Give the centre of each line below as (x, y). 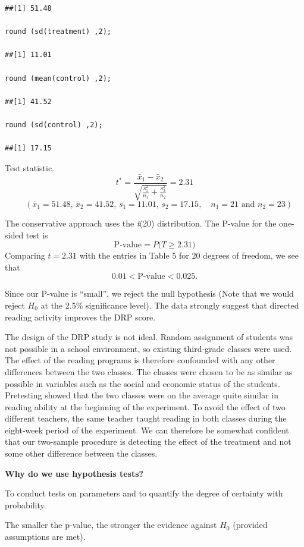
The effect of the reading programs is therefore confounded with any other (140, 360)
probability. (26, 504)
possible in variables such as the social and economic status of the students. (142, 383)
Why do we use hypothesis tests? (74, 473)
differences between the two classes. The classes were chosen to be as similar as (149, 371)
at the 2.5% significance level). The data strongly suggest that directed (170, 305)
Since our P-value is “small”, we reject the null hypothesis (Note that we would (149, 293)
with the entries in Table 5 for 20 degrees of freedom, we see (189, 255)
